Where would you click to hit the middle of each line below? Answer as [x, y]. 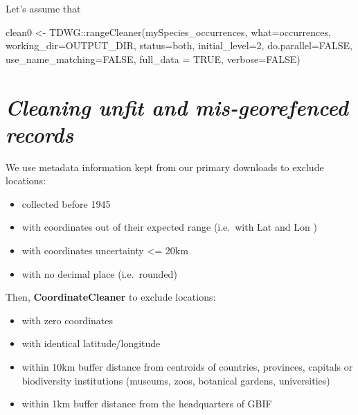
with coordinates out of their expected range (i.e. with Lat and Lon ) [169, 227]
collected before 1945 [66, 203]
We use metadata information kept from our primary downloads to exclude [165, 167]
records [40, 134]
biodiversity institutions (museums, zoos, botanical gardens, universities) [176, 380]
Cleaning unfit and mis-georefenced [177, 107]
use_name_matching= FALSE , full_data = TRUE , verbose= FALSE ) [153, 59]
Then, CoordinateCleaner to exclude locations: [111, 297]
